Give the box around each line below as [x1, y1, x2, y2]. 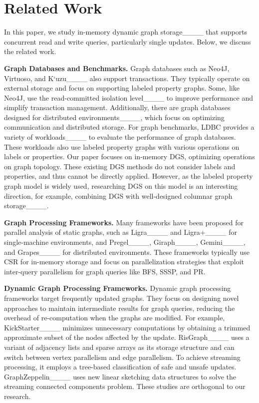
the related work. [4, 46, 56, 57]
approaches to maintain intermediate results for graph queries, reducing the [4, 302, 235, 313]
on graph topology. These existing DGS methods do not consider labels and [4, 161, 236, 171]
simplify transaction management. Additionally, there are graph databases [4, 102, 231, 113]
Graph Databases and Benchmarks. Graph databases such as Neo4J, [4, 63, 230, 73]
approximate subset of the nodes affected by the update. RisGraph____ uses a [4, 332, 250, 342]
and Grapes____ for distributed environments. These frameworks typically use [4, 246, 250, 257]
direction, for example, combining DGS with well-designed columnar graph [4, 190, 233, 201]
